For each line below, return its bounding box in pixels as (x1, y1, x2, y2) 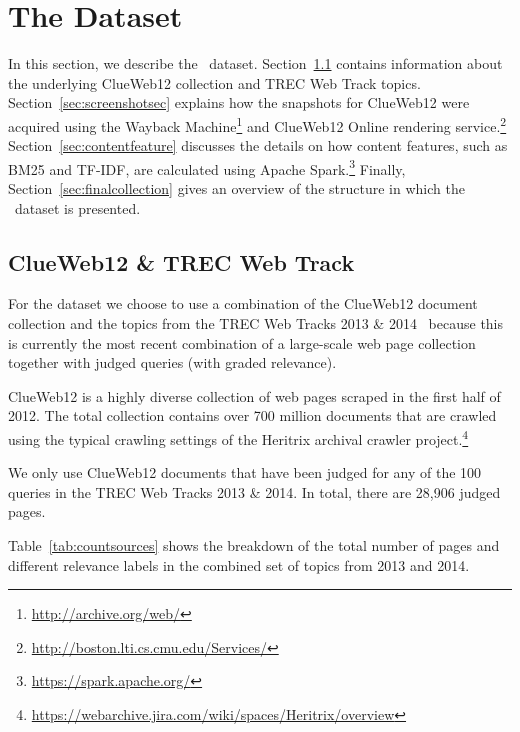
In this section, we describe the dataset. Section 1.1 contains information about (8, 53, 503, 74)
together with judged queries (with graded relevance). (8, 352, 337, 373)
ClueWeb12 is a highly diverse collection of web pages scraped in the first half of (8, 385, 501, 406)
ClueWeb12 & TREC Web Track (8, 246, 355, 277)
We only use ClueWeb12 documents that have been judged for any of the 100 (8, 462, 482, 483)
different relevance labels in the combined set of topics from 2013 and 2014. (8, 554, 470, 575)
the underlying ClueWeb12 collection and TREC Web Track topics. (8, 72, 421, 93)
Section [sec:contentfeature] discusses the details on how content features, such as (8, 135, 508, 156)
